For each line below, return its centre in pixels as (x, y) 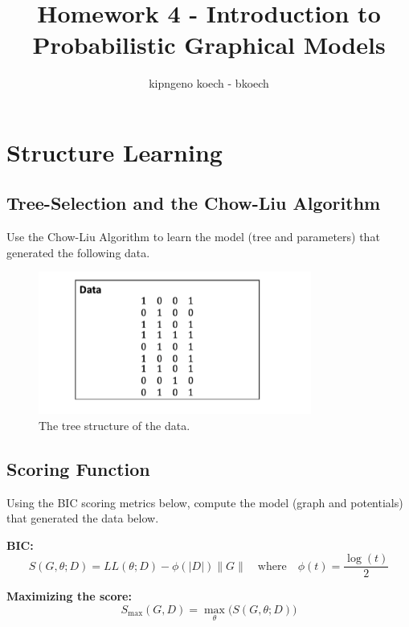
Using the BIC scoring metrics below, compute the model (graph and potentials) (205, 502)
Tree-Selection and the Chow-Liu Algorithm (194, 203)
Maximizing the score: (69, 596)
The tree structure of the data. (115, 425)
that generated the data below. (83, 518)
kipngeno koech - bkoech (209, 83)
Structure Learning (115, 152)
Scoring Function (78, 468)
